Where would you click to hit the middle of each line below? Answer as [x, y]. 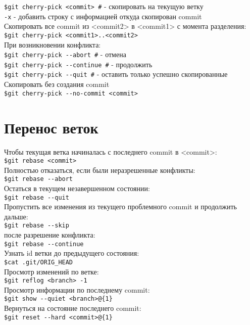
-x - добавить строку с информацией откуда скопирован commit [103, 16]
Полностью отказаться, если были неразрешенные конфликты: [100, 170]
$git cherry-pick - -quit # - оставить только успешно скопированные [116, 74]
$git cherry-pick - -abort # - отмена [65, 54]
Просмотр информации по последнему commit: [77, 289]
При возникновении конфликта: [53, 44]
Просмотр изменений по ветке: [52, 271]
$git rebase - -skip [37, 226]
